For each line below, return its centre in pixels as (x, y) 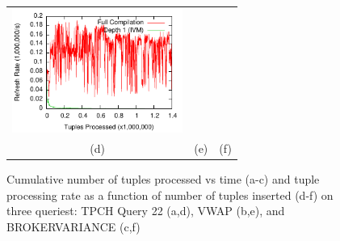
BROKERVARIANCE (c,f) (73, 227)
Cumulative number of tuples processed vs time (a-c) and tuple (163, 179)
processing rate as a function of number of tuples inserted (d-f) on (170, 194)
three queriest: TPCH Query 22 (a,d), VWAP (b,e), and (146, 211)
